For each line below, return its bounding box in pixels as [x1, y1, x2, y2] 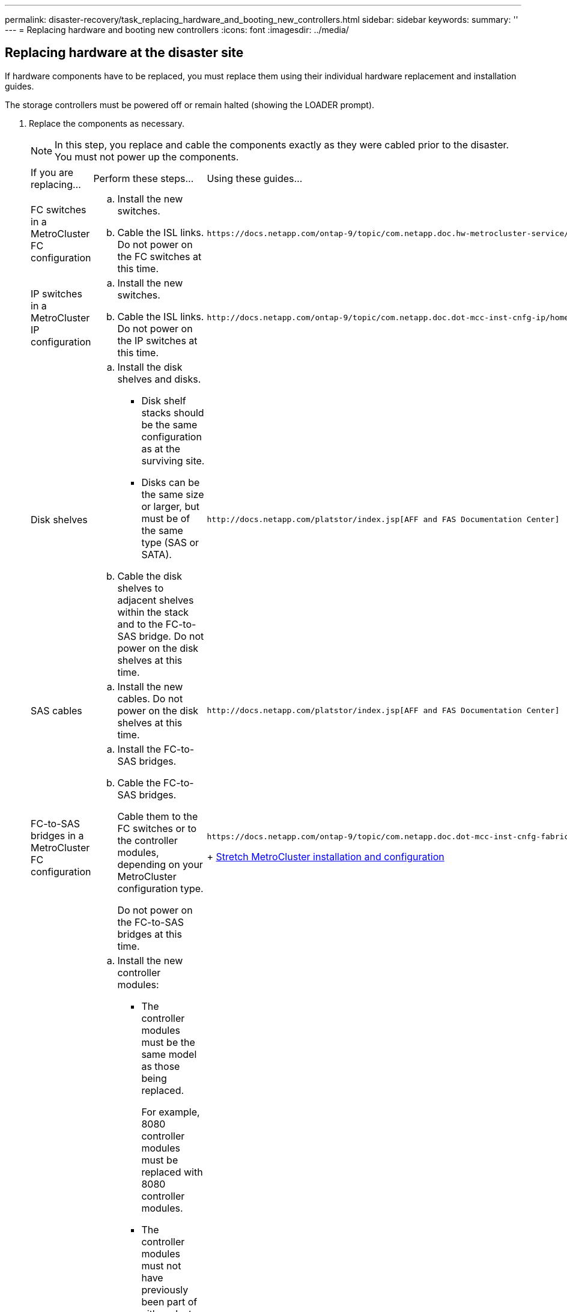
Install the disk [117, 360, 183, 373]
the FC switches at [117, 250, 202, 263]
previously [141, 1283, 189, 1296]
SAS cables [31, 704, 82, 717]
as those [141, 1060, 180, 1072]
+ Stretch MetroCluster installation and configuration [207, 851, 444, 863]
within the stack [117, 606, 189, 618]
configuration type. [117, 882, 204, 894]
